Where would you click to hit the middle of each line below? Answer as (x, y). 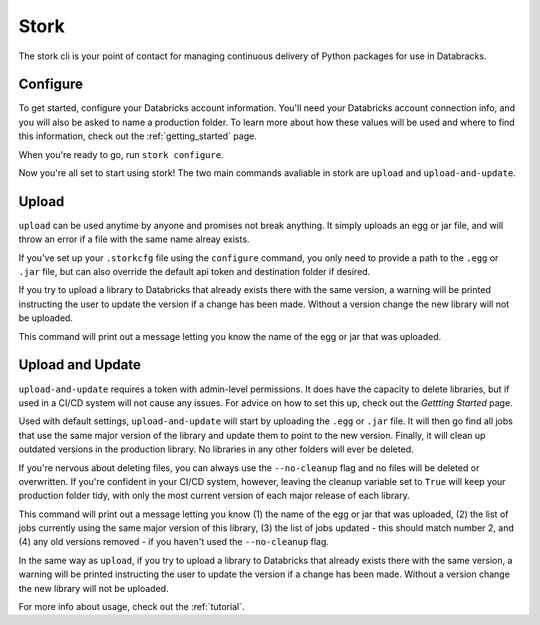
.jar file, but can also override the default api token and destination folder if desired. (194, 272)
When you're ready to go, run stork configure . (121, 154)
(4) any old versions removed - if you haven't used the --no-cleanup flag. (174, 542)
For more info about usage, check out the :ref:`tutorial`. (131, 607)
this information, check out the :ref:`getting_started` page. (137, 136)
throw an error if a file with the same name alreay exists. (134, 239)
